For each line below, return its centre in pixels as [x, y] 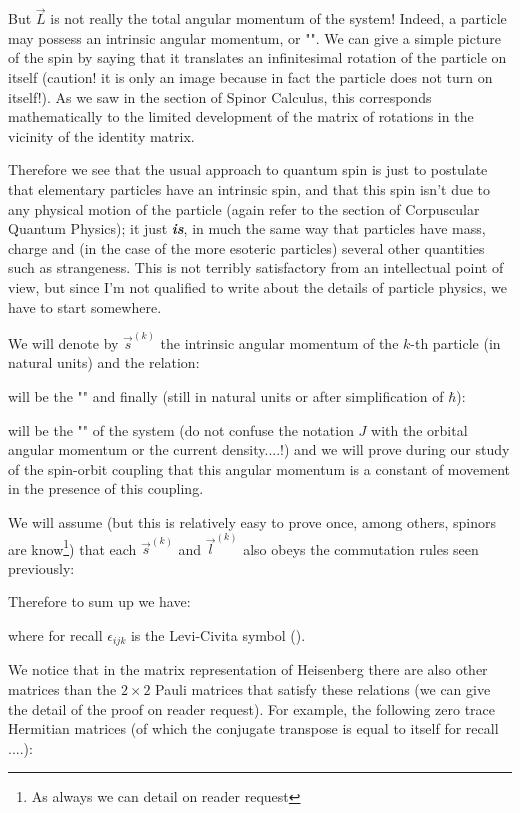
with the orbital [419, 429]
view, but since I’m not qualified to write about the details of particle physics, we [257, 286]
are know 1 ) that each [72, 547]
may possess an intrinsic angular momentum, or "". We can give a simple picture [254, 37]
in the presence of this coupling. [106, 488]
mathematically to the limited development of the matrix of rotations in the [241, 116]
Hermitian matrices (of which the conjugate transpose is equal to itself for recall [253, 728]
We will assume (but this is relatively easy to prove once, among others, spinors [252, 521]
